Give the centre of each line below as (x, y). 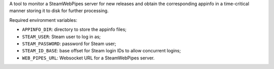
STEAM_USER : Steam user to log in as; (61, 37)
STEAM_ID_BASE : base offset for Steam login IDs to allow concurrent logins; (101, 51)
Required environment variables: (43, 20)
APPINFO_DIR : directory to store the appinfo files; (74, 29)
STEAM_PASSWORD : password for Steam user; (69, 44)
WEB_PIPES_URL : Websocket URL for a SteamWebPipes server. (88, 58)
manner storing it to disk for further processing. (59, 11)
